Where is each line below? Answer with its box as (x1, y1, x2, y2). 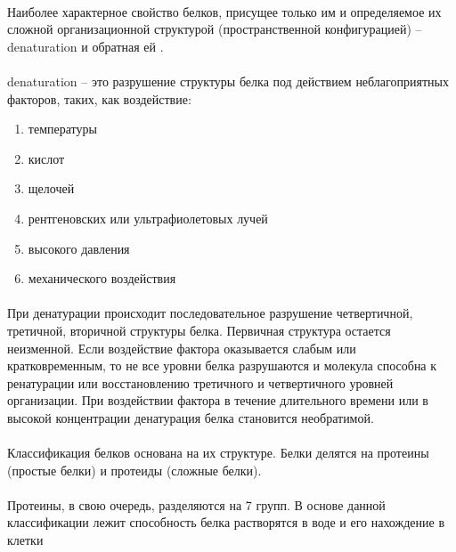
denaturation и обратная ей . (7, 37, 164, 55)
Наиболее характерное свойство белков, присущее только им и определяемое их (7, 2, 442, 20)
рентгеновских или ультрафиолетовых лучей (28, 208, 268, 227)
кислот (28, 149, 65, 167)
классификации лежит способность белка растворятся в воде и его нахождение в (7, 513, 445, 532)
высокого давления (28, 239, 130, 257)
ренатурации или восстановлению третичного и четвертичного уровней (7, 373, 394, 392)
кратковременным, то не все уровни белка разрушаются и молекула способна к (7, 356, 437, 375)
